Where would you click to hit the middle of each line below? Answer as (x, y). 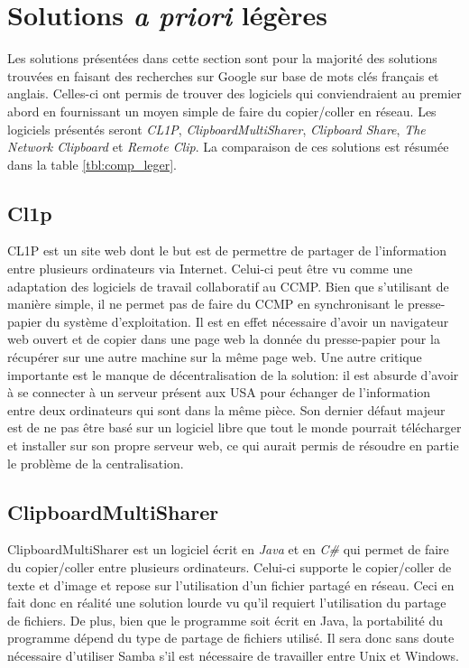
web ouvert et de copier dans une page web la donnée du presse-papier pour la (224, 339)
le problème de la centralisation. (96, 463)
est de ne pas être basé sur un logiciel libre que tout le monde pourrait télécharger (234, 427)
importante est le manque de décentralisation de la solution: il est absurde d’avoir (233, 374)
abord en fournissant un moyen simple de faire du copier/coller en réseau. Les (222, 111)
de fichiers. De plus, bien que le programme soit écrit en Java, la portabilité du (225, 620)
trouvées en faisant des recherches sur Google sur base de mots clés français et (223, 75)
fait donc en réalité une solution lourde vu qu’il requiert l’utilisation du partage (227, 603)
